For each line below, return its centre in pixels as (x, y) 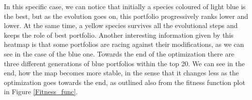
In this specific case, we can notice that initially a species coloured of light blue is (125, 6)
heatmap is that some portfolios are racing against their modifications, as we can (124, 44)
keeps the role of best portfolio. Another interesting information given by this (119, 35)
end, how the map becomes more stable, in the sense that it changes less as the (121, 73)
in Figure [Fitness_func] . (41, 92)
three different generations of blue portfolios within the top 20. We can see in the (124, 63)
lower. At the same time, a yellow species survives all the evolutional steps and (121, 25)
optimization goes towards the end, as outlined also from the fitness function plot (125, 82)
